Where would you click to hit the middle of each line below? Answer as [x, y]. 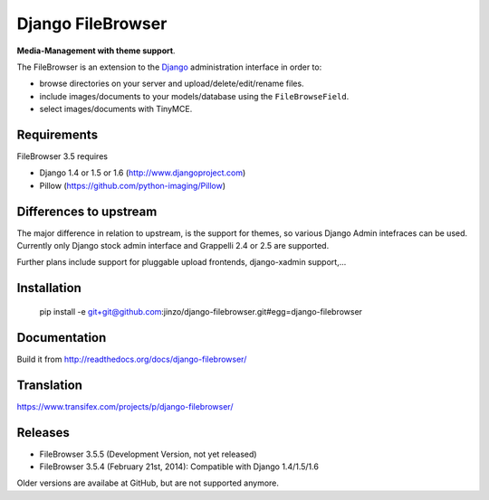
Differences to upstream [87, 211]
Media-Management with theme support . [96, 51]
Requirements [58, 134]
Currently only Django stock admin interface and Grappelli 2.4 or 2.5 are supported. [173, 246]
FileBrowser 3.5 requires [62, 156]
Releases [43, 433]
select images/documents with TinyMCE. [116, 109]
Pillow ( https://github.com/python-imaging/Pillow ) [133, 185]
